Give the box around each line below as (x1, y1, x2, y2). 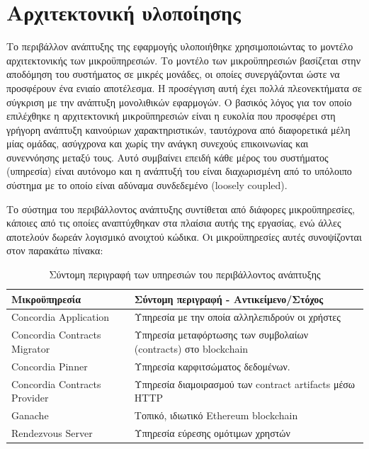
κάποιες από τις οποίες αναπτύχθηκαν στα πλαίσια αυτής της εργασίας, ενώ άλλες (6, 215, 341, 230)
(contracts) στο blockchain (134, 341, 249, 356)
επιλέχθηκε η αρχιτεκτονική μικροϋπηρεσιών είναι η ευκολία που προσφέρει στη (6, 108, 336, 123)
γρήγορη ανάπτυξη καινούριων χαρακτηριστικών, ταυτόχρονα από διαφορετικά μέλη (6, 122, 351, 137)
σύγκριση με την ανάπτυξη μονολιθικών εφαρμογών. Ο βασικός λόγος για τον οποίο (6, 94, 352, 109)
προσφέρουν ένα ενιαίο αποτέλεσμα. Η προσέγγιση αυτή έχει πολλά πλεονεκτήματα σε (6, 80, 362, 95)
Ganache (11, 408, 49, 423)
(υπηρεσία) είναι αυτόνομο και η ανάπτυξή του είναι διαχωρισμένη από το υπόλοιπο (6, 164, 352, 178)
